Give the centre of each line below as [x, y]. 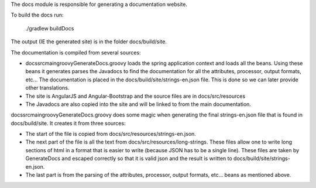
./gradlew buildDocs [50, 28]
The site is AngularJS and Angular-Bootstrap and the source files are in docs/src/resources [135, 96]
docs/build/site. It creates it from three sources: [68, 123]
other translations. [47, 88]
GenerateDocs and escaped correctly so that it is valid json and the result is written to [129, 159]
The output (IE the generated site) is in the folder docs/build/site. [89, 42]
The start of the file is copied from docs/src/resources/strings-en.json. [111, 134]
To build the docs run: [37, 15]
